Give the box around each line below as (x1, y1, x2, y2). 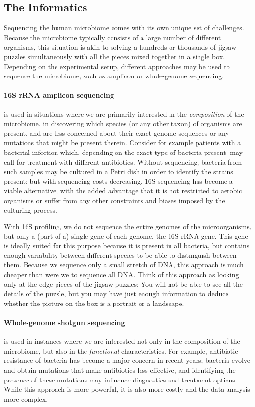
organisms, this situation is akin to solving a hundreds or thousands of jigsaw (4, 42, 237, 52)
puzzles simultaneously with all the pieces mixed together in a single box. (4, 51, 225, 61)
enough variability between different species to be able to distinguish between (4, 250, 237, 260)
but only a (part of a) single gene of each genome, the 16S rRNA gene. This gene (4, 230, 248, 241)
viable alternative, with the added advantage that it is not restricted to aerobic (4, 185, 242, 196)
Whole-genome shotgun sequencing (4, 317, 125, 328)
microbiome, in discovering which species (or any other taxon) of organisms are (4, 118, 242, 128)
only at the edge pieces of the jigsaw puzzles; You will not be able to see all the (4, 279, 243, 289)
